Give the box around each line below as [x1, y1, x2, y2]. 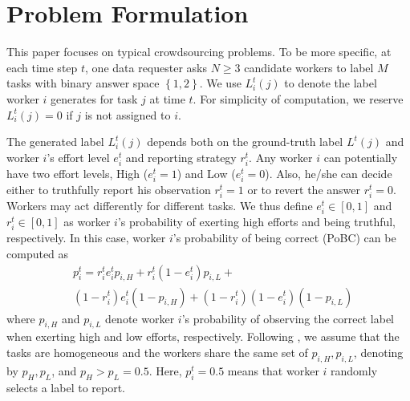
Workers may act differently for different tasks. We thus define [6, 197, 313, 214]
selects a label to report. [6, 379, 125, 395]
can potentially [323, 148, 398, 165]
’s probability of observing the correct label [181, 310, 395, 326]
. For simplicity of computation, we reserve [193, 90, 404, 107]
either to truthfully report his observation [6, 181, 211, 197]
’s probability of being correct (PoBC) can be [173, 229, 396, 246]
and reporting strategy [125, 148, 237, 165]
